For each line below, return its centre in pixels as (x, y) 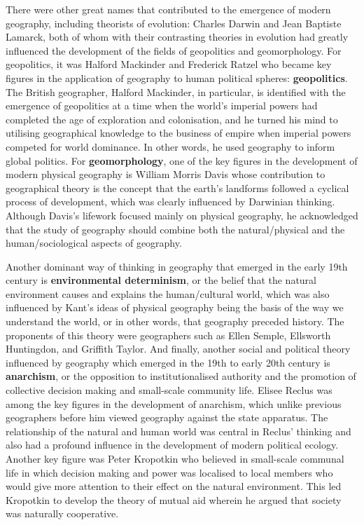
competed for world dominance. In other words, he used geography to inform (170, 146)
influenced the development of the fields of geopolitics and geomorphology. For (174, 50)
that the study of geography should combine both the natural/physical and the (175, 229)
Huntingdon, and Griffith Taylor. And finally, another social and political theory (178, 349)
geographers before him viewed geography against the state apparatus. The (167, 417)
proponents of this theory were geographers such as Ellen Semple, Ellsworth (168, 335)
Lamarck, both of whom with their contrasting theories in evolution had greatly (177, 37)
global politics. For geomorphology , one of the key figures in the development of (182, 160)
